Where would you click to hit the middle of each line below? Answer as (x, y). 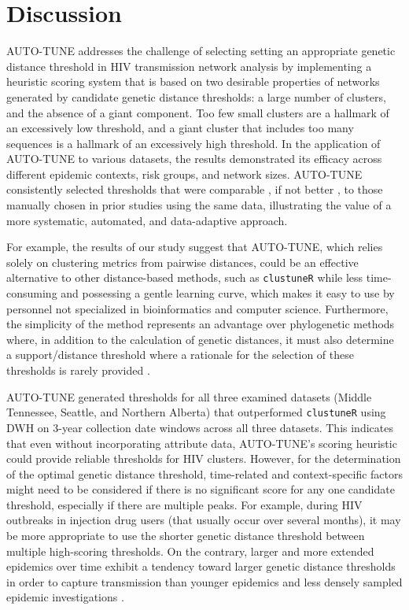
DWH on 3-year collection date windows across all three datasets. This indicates (200, 427)
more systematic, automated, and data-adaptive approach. (147, 220)
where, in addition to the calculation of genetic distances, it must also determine (200, 339)
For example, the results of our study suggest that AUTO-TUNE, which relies (195, 247)
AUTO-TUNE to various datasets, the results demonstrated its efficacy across (194, 159)
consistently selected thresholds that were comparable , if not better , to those (195, 189)
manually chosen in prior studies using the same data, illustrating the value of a (199, 205)
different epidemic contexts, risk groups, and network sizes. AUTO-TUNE (184, 174)
